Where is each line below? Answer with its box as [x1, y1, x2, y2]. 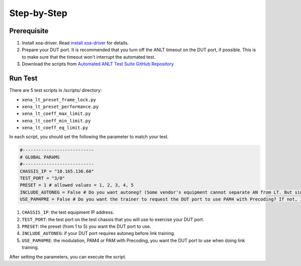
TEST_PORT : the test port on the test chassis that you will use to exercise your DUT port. [22, 216, 204, 222]
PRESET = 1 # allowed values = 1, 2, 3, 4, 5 [20, 182, 134, 188]
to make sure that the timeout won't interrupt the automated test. [22, 54, 156, 60]
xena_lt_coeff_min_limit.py [22, 118, 91, 123]
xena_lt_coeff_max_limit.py [22, 111, 91, 116]
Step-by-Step [9, 8, 68, 19]
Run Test [9, 74, 38, 83]
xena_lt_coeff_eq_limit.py [22, 125, 88, 130]
